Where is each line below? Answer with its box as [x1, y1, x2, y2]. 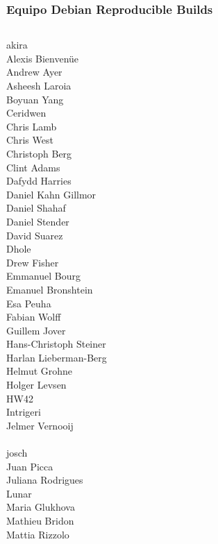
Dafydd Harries [6, 173, 72, 188]
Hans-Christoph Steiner [6, 337, 106, 351]
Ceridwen [6, 105, 47, 120]
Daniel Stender [6, 214, 69, 228]
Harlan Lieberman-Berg [6, 350, 107, 364]
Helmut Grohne [6, 364, 73, 378]
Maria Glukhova [6, 500, 75, 514]
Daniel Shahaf [6, 201, 66, 215]
